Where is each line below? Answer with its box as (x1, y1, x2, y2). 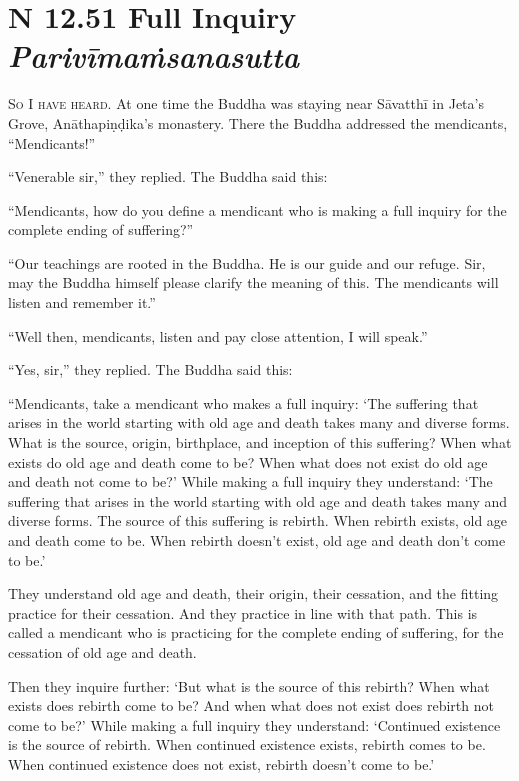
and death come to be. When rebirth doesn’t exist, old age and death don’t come (8, 530, 506, 550)
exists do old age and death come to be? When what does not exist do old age (8, 451, 488, 472)
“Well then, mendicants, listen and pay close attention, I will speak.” (8, 325, 428, 346)
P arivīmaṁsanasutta (8, 35, 299, 77)
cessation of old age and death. (8, 641, 197, 662)
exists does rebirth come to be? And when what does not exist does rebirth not (8, 695, 494, 716)
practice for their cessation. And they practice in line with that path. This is (8, 602, 478, 623)
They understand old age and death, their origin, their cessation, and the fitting (8, 583, 499, 604)
